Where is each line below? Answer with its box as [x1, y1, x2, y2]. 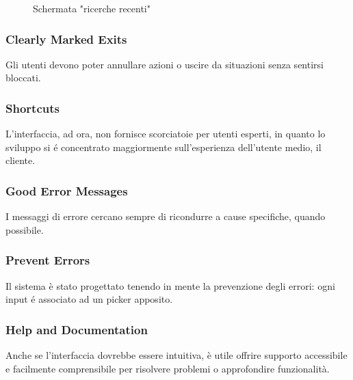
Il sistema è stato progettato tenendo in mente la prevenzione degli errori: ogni [5, 278, 335, 293]
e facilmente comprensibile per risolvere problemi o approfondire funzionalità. [5, 361, 330, 375]
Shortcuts [5, 99, 60, 116]
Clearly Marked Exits [5, 30, 127, 47]
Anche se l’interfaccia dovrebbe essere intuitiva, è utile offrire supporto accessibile [5, 348, 348, 362]
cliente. [5, 153, 36, 167]
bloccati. [5, 70, 41, 85]
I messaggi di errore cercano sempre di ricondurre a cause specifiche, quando [5, 209, 326, 223]
